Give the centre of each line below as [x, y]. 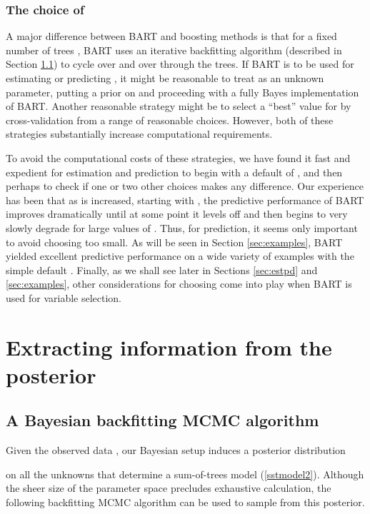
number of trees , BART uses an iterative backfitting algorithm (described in [174, 50]
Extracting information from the [169, 347]
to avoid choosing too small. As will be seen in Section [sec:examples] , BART [174, 242]
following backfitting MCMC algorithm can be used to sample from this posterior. [185, 502]
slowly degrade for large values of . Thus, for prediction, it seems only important [182, 227]
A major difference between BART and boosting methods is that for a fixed [171, 36]
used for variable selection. [64, 297]
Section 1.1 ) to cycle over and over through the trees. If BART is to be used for [180, 64]
